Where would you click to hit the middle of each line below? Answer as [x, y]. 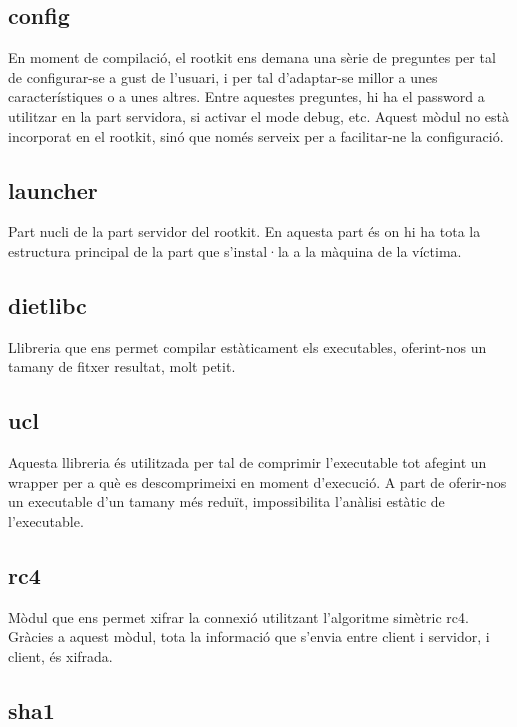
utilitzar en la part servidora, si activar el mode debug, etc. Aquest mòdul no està [258, 115]
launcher [53, 189]
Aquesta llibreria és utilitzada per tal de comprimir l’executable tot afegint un [247, 462]
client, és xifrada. [60, 655]
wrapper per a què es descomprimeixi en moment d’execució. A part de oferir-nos [257, 481]
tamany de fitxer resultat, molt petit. [122, 366]
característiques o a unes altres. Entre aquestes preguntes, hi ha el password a [246, 96]
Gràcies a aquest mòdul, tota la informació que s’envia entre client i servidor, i [249, 636]
